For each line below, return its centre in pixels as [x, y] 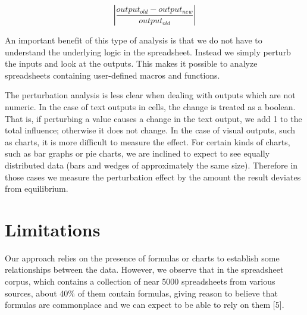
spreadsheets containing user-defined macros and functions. [112, 75]
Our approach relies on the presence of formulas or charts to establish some [142, 258]
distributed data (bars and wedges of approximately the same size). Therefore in [151, 165]
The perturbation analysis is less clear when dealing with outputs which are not [150, 95]
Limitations [53, 229]
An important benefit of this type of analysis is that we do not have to [134, 40]
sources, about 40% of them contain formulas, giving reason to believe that [141, 293]
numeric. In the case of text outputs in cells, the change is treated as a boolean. [150, 106]
